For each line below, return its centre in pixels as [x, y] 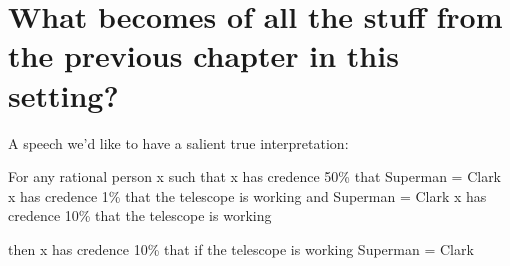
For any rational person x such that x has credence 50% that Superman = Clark [255, 176]
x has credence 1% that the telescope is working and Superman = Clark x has [247, 195]
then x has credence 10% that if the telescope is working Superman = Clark [241, 248]
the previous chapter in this [203, 55]
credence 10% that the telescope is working [140, 215]
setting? [63, 94]
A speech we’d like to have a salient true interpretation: [178, 142]
